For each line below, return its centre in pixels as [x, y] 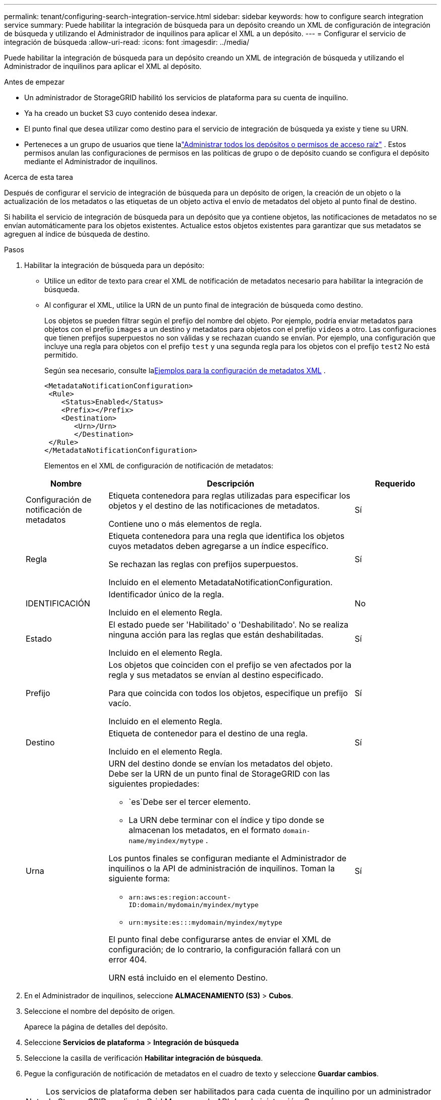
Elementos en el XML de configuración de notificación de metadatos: [159, 466]
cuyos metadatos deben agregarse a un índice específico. [218, 546]
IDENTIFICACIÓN [58, 603]
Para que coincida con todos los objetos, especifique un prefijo [228, 693]
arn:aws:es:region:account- [180, 897]
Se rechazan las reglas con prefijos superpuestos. [203, 564]
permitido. [61, 355]
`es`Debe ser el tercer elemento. [190, 802]
